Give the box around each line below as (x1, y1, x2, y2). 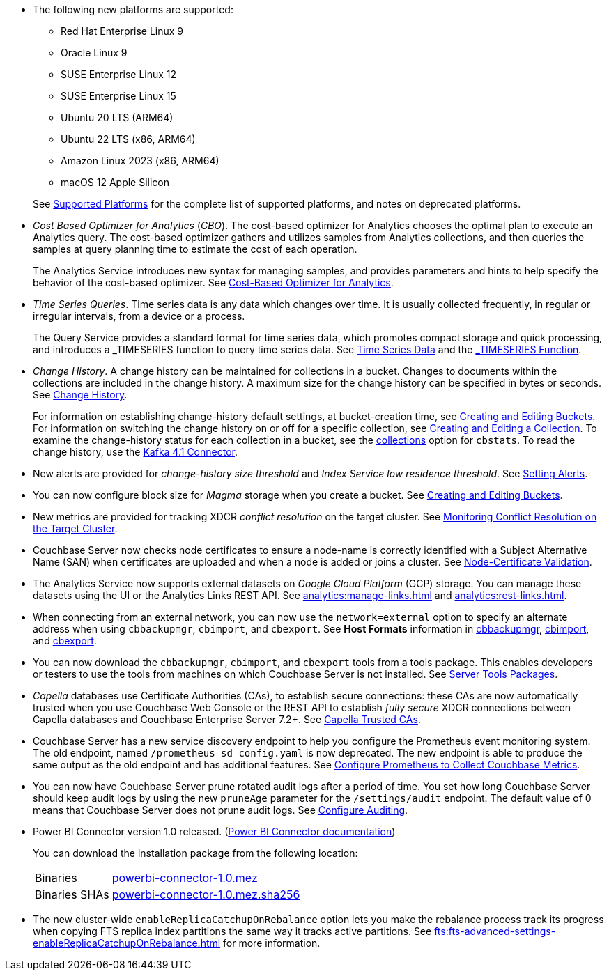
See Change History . (33, 389, 128, 401)
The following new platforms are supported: (33, 3, 233, 15)
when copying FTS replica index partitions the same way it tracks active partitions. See (33, 925, 432, 937)
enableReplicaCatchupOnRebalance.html (33, 937, 221, 949)
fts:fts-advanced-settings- (434, 925, 556, 937)
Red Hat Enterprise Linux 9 (61, 25, 184, 37)
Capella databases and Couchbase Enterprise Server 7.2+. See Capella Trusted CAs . (33, 713, 421, 725)
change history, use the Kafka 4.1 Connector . (33, 446, 238, 458)
